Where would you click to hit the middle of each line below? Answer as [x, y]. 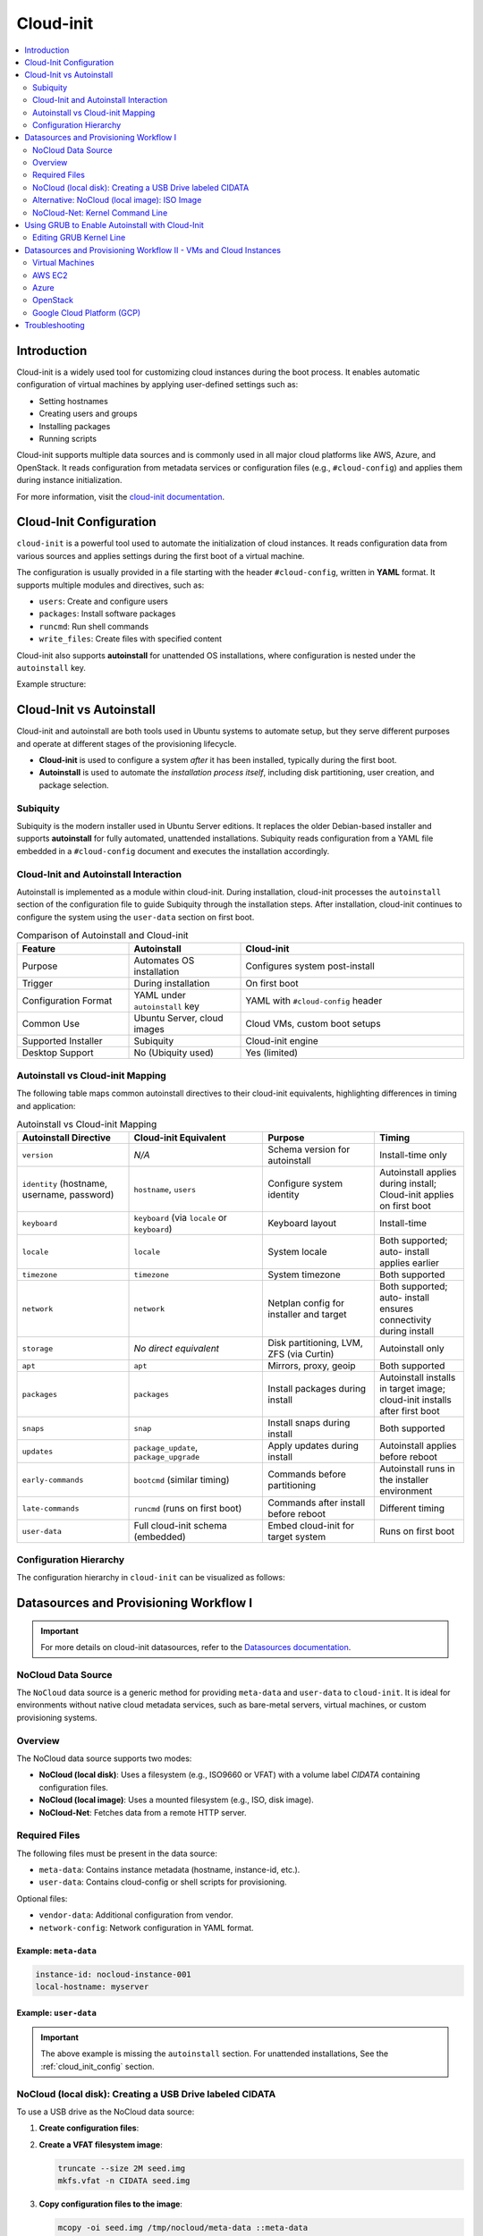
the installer [404, 1480]
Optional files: [42, 1898]
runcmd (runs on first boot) [188, 1509]
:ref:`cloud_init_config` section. [97, 2066]
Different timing [411, 1509]
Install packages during [317, 1389]
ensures [396, 1309]
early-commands [53, 1480]
